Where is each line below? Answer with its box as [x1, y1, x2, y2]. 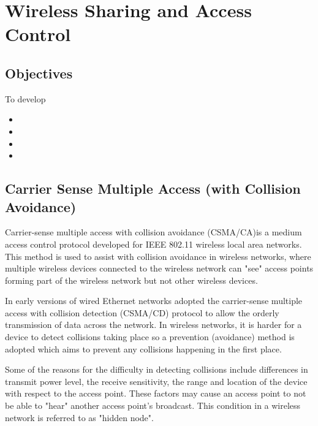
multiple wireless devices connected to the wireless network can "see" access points [5, 262, 314, 275]
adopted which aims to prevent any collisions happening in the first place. [5, 342, 282, 355]
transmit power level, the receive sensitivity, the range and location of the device [5, 375, 308, 387]
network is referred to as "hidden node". [5, 411, 154, 424]
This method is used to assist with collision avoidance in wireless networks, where [5, 249, 311, 262]
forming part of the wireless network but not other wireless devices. [5, 273, 258, 286]
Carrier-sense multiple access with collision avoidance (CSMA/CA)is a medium [5, 226, 302, 238]
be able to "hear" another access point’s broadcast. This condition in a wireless [5, 399, 301, 412]
